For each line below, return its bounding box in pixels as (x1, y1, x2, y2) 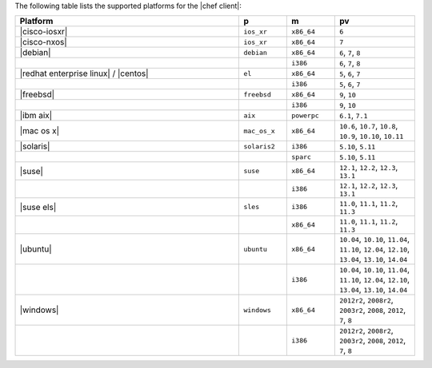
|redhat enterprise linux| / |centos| (19, 68, 149, 79)
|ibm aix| (19, 110, 53, 121)
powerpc (291, 111, 319, 120)
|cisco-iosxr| (19, 26, 68, 38)
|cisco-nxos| (19, 37, 67, 48)
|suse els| (19, 201, 57, 212)
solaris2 (243, 142, 275, 151)
